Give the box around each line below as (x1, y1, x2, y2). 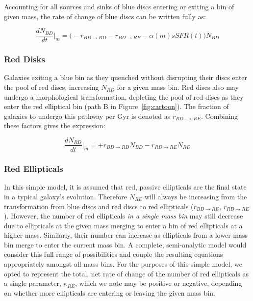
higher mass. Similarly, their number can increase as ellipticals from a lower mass (4, 230, 248, 240)
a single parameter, (4, 278, 61, 288)
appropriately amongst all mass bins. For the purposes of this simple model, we (4, 259, 242, 269)
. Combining (201, 110, 238, 121)
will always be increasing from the (145, 191, 247, 201)
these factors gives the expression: (4, 120, 105, 131)
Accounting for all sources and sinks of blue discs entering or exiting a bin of (4, 1, 234, 11)
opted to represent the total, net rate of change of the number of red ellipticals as (4, 268, 249, 278)
